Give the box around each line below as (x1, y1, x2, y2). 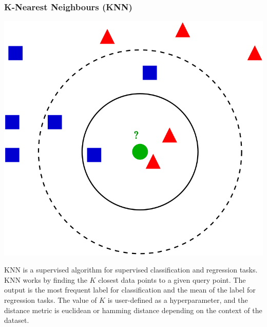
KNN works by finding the (4, 274, 87, 285)
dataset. (4, 315, 29, 325)
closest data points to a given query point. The (98, 274, 246, 285)
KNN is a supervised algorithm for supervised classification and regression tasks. (4, 264, 258, 275)
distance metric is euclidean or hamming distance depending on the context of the (4, 304, 262, 315)
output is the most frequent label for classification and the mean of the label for (4, 284, 256, 295)
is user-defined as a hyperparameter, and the (107, 295, 248, 305)
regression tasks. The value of (4, 295, 97, 305)
